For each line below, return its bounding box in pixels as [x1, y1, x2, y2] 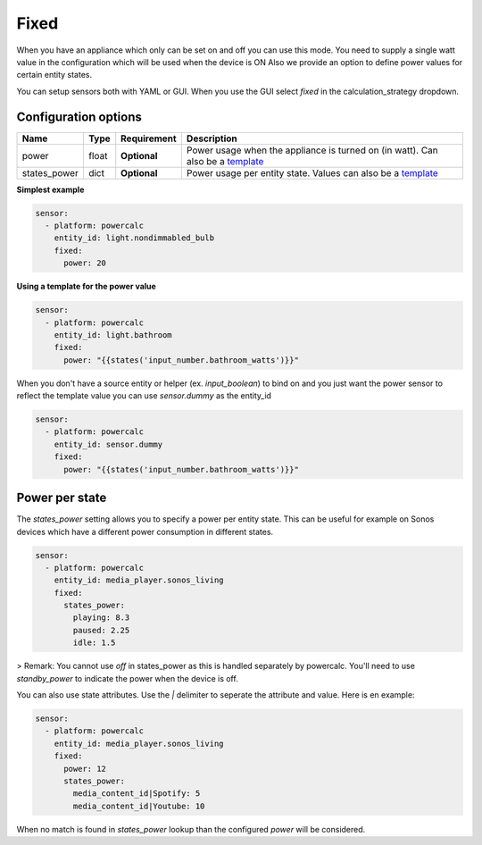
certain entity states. [16, 70, 93, 80]
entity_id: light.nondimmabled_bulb [54, 233, 214, 243]
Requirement [120, 132, 178, 145]
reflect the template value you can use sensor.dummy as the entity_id [16, 390, 272, 401]
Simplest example [16, 184, 85, 195]
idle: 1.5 [72, 638, 116, 648]
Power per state [16, 490, 107, 506]
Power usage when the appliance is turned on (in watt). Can [186, 144, 439, 156]
